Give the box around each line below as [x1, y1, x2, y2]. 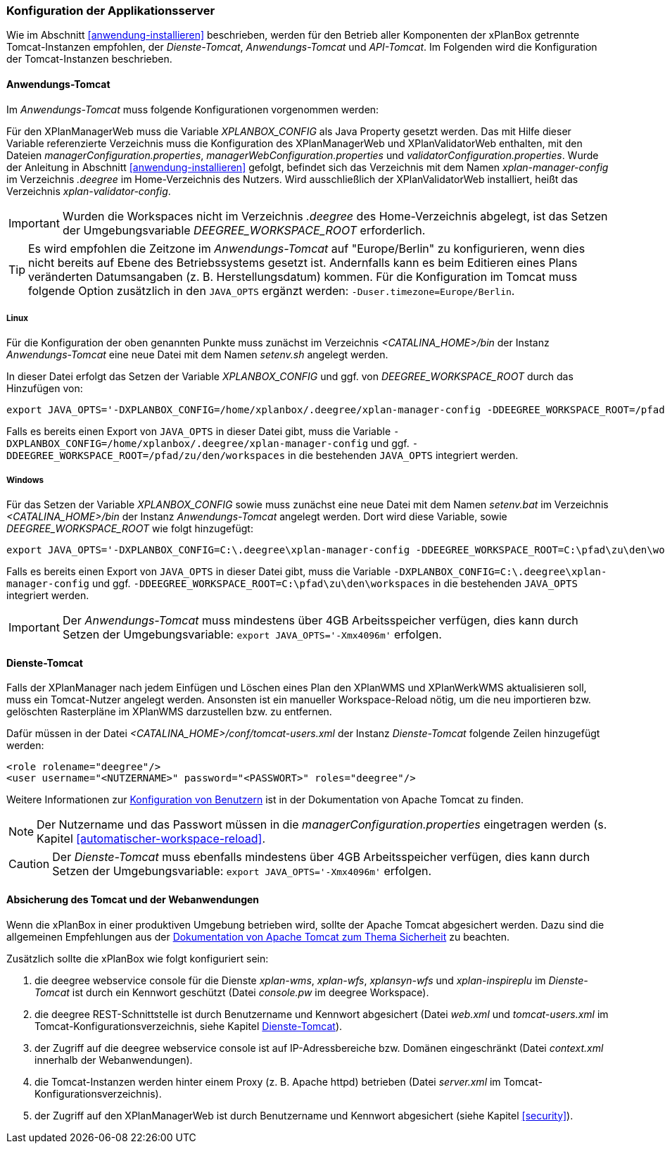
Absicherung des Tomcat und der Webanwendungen [6, 893, 260, 905]
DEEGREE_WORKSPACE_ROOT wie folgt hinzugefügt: [6, 522, 253, 535]
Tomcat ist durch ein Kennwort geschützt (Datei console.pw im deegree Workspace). [34, 986, 429, 998]
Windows [6, 475, 44, 485]
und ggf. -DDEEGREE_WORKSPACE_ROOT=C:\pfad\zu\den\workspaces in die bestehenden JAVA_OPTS [91, 577, 578, 590]
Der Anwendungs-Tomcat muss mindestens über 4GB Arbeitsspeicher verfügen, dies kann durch [62, 613, 578, 628]
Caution [8, 857, 50, 872]
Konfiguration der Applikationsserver [6, 4, 215, 18]
